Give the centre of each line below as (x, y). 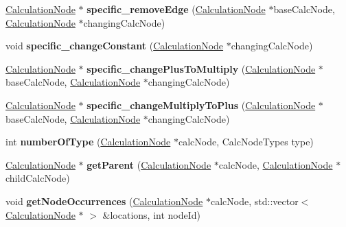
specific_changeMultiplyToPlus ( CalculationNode (201, 105)
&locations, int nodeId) (152, 214)
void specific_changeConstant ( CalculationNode (115, 46)
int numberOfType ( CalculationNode (88, 142)
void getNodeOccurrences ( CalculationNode (104, 201)
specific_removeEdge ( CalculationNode (176, 9)
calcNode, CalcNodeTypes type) (246, 142)
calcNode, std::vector (254, 201)
